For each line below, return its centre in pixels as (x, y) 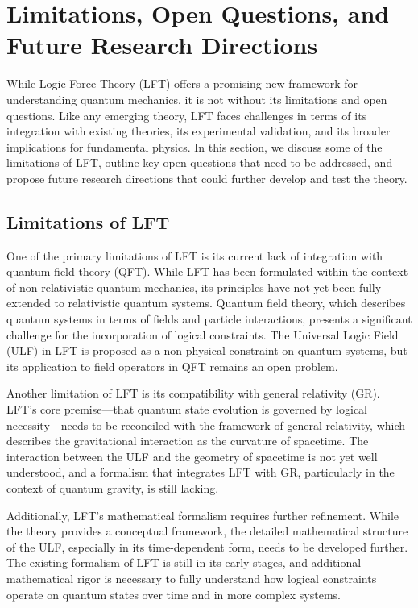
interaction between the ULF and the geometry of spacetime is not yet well (192, 456)
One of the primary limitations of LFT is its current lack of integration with (195, 255)
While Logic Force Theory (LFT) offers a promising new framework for (182, 83)
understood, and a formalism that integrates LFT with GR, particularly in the (201, 472)
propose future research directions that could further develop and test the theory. (207, 178)
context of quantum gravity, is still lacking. (113, 487)
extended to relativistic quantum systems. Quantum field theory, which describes (206, 303)
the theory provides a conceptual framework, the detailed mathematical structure (207, 531)
